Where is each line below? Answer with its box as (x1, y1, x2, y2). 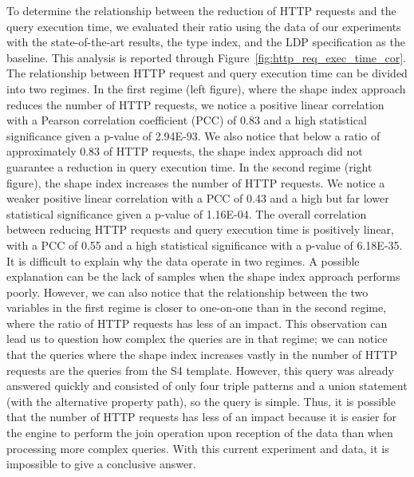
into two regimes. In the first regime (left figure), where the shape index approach (6, 80, 406, 97)
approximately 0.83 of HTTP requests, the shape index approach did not (6, 143, 363, 160)
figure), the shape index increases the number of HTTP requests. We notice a (6, 174, 385, 191)
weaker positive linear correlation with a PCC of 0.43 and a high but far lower (6, 190, 389, 207)
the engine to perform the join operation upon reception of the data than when (6, 424, 393, 441)
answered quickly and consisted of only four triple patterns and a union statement (6, 377, 408, 394)
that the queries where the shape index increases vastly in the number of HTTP (6, 346, 397, 363)
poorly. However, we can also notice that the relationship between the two (6, 283, 369, 300)
